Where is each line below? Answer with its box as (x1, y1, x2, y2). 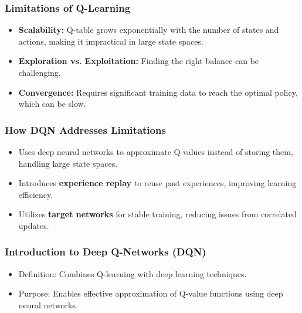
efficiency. (18, 188, 53, 200)
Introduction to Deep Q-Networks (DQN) (5, 244, 206, 259)
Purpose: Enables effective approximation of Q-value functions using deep (18, 287, 283, 299)
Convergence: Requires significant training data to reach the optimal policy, (18, 86, 298, 98)
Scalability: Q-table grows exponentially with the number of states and (18, 23, 279, 36)
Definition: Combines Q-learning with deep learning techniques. (18, 267, 247, 280)
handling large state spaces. (18, 157, 118, 169)
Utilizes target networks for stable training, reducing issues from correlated (18, 208, 297, 220)
